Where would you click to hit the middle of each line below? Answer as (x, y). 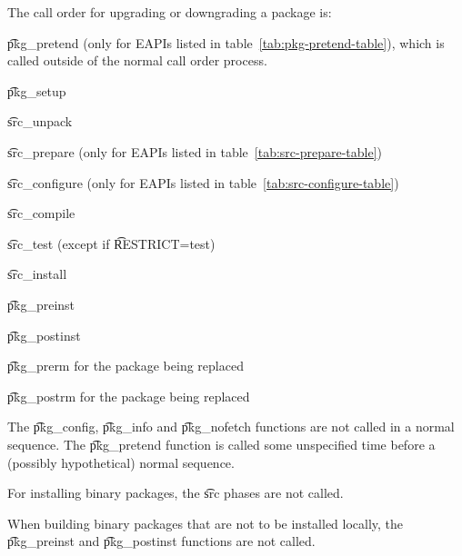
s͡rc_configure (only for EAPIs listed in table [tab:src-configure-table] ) (203, 182)
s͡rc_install (37, 274)
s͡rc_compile (41, 213)
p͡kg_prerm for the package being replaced (126, 366)
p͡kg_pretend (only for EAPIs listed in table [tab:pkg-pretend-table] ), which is (226, 42)
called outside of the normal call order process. (137, 60)
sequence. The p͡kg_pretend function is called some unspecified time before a (221, 444)
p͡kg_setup (37, 90)
